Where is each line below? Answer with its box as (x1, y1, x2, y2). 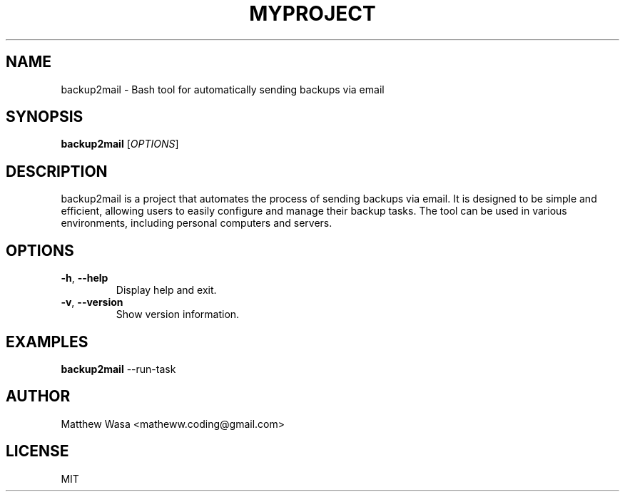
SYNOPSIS (6, 108, 83, 126)
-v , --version (61, 296, 123, 309)
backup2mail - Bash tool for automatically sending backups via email (61, 83, 385, 96)
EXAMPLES (6, 332, 88, 351)
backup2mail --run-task (61, 362, 176, 375)
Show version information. (116, 308, 240, 321)
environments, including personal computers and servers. (61, 217, 332, 230)
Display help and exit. (116, 284, 217, 297)
